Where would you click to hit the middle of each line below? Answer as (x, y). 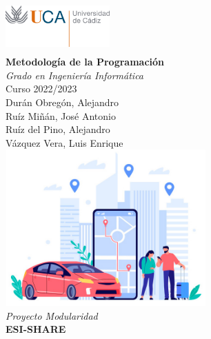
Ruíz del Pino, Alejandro (58, 129)
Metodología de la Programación (85, 62)
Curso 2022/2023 (41, 89)
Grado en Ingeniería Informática (75, 75)
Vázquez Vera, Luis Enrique (64, 142)
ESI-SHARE (36, 329)
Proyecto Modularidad (52, 315)
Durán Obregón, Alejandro (62, 102)
